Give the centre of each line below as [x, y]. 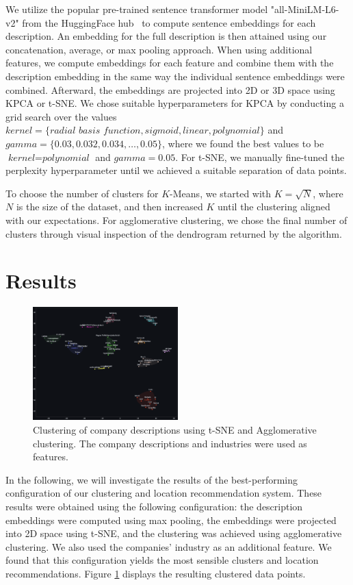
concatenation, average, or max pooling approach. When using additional [159, 49]
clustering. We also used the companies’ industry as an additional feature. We [169, 546]
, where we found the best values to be [243, 143]
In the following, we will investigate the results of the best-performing [152, 479]
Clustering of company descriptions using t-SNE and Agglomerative [175, 430]
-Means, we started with [221, 193]
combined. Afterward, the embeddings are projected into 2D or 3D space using [170, 89]
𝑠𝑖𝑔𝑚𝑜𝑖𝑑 [161, 131]
